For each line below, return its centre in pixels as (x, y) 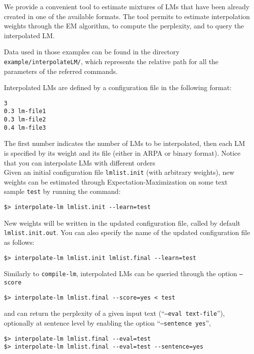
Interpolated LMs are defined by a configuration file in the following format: (118, 87)
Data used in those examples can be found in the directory (92, 52)
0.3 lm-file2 (25, 120)
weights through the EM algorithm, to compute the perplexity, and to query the (124, 26)
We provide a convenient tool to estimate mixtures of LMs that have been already (127, 6)
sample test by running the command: (62, 191)
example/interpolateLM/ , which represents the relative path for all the (111, 61)
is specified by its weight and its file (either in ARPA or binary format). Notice (122, 153)
